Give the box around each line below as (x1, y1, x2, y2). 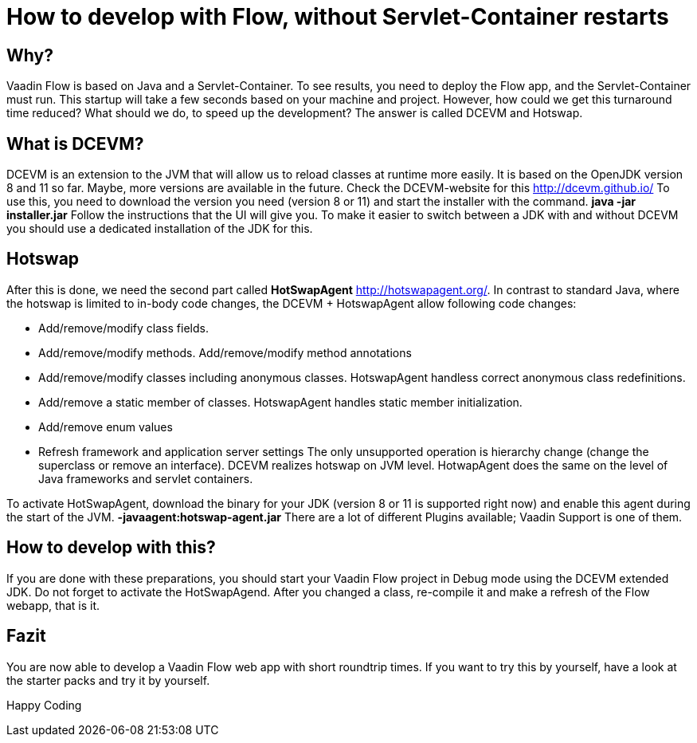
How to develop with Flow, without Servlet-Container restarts (6, 3, 669, 30)
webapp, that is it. (6, 598, 100, 612)
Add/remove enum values (38, 419, 173, 434)
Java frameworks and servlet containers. (38, 471, 253, 486)
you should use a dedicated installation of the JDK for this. (6, 222, 313, 236)
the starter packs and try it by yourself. (6, 673, 210, 687)
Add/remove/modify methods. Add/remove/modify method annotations (38, 345, 412, 360)
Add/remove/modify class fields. (38, 320, 209, 335)
